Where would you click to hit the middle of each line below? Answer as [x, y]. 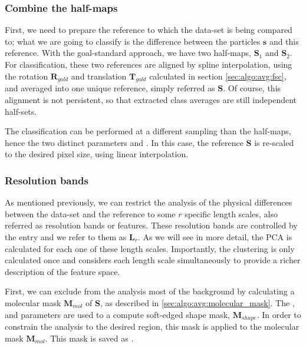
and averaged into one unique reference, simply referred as [110, 88]
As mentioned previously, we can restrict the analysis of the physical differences [149, 202]
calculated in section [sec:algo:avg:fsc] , [218, 76]
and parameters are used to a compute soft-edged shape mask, [117, 314]
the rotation [27, 76]
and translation [99, 76]
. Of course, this [252, 88]
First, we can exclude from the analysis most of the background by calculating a [150, 291]
